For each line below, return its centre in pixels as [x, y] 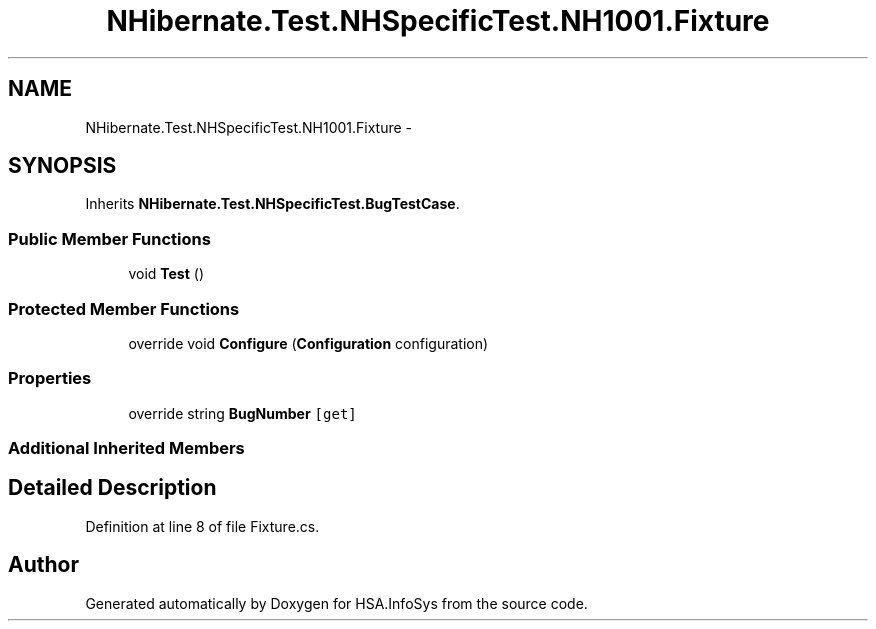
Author [43, 565]
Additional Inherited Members [126, 448]
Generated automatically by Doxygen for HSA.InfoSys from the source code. [336, 603]
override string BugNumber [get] [242, 413]
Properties [50, 378]
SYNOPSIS [62, 166]
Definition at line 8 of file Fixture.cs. [202, 526]
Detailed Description [112, 488]
